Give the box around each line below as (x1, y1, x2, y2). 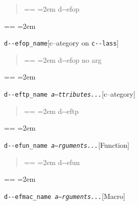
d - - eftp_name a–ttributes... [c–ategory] (4, 89, 135, 99)
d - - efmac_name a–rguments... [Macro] (4, 190, 125, 201)
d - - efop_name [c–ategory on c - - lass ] (4, 37, 119, 48)
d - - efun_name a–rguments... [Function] (4, 139, 129, 150)
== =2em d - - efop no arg (24, 54, 102, 65)
